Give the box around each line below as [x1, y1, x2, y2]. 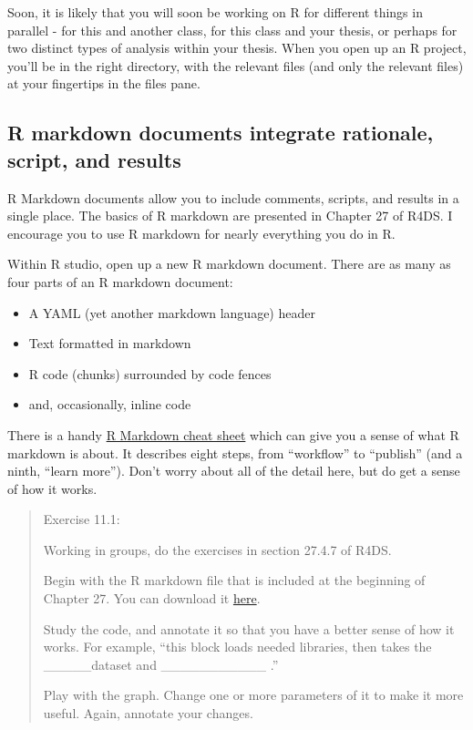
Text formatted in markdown [28, 334, 191, 353]
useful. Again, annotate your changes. [43, 704, 253, 723]
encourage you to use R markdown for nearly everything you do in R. [7, 223, 396, 242]
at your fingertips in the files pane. [7, 74, 201, 93]
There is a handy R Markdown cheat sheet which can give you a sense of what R [7, 425, 459, 444]
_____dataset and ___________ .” [43, 654, 279, 673]
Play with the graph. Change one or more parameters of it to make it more [43, 685, 464, 704]
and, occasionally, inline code [28, 395, 191, 414]
